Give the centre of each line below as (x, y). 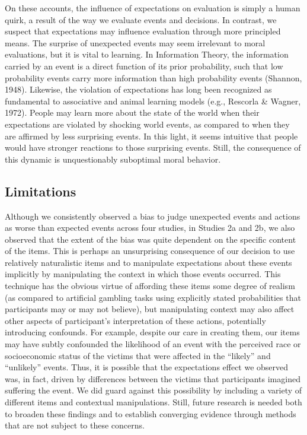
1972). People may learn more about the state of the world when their (132, 112)
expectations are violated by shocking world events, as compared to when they (147, 124)
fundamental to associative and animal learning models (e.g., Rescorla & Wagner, (153, 101)
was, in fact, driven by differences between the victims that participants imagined (153, 378)
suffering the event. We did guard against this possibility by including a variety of (153, 390)
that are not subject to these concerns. (75, 425)
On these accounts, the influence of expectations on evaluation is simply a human (153, 8)
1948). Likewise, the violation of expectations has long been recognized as (138, 89)
